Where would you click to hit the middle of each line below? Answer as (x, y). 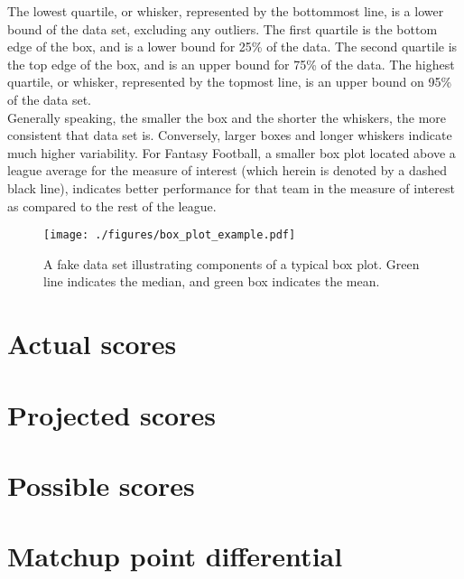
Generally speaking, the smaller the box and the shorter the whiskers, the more (227, 117)
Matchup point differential (175, 556)
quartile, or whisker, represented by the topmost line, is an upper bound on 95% (230, 82)
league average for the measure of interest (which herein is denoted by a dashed (227, 170)
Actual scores (92, 344)
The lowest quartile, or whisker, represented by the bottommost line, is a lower (226, 11)
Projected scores (111, 414)
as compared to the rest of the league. (112, 205)
